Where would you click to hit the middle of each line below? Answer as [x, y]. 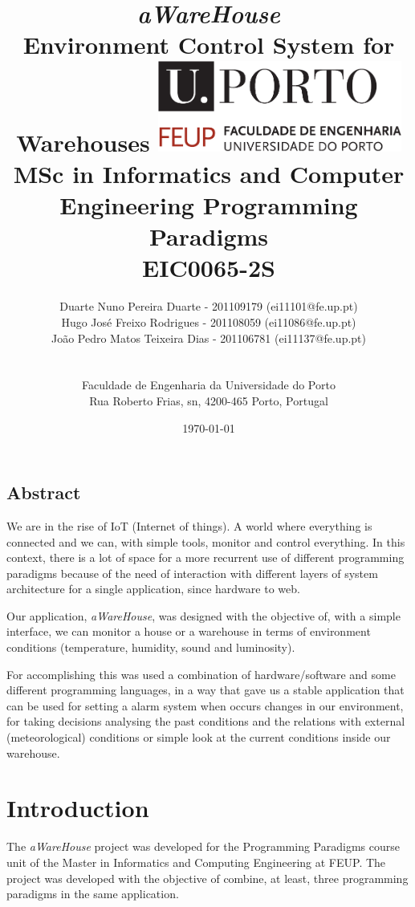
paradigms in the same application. [93, 894]
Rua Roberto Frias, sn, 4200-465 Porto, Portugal [209, 400]
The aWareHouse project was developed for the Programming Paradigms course [203, 846]
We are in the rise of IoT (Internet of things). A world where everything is [189, 525]
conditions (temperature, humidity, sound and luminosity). [151, 647]
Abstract [44, 492]
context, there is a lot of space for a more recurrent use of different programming [205, 557]
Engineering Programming [209, 205]
